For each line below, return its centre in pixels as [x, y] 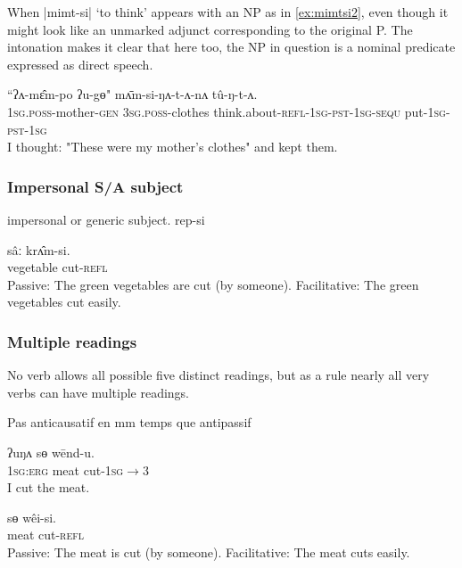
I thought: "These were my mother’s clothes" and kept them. [173, 147]
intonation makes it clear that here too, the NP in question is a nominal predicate [231, 47]
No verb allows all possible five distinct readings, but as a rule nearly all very [219, 375]
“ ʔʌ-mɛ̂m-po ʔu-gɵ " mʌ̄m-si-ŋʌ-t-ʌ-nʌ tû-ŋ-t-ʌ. [132, 94]
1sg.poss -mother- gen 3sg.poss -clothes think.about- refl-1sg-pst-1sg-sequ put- [218, 111]
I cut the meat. [49, 487]
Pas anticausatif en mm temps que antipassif [129, 422]
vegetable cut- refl [58, 267]
